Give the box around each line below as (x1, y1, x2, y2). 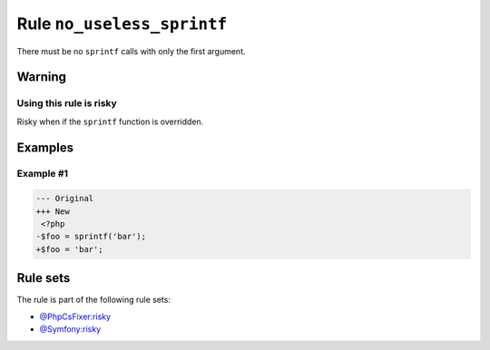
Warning (16, 69, 67, 85)
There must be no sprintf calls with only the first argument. (16, 45, 246, 56)
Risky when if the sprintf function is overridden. (16, 116, 204, 127)
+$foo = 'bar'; (35, 244, 103, 254)
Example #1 (16, 168, 68, 180)
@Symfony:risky (39, 324, 102, 335)
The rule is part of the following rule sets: (16, 295, 171, 306)
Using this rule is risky (16, 97, 117, 110)
